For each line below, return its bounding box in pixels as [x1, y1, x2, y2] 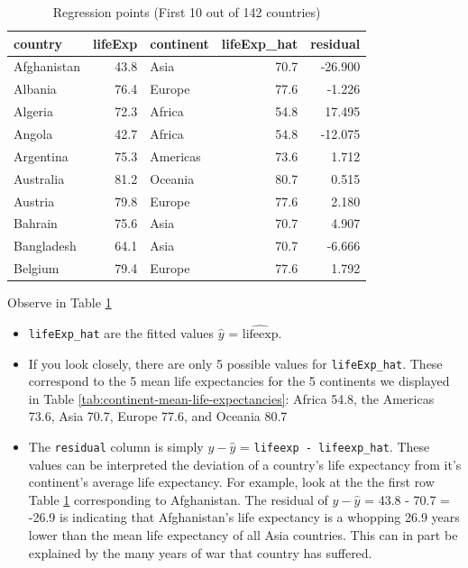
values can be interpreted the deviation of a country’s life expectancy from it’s [28, 454, 462, 473]
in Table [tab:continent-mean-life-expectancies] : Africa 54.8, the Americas [28, 389, 435, 408]
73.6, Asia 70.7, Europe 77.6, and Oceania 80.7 [28, 407, 288, 426]
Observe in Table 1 [7, 293, 112, 312]
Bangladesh [14, 236, 77, 255]
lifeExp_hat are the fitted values [28, 323, 215, 342]
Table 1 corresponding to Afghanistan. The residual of [28, 490, 328, 508]
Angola [14, 124, 53, 142]
